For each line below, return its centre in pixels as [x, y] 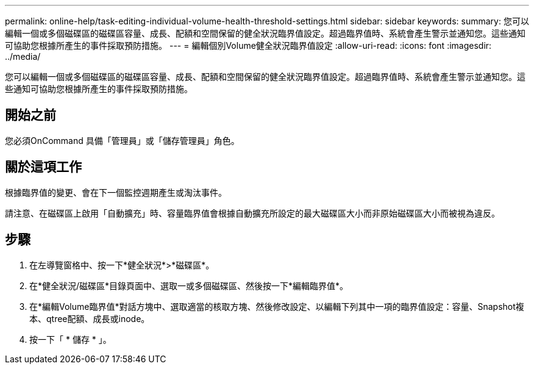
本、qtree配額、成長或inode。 [90, 318]
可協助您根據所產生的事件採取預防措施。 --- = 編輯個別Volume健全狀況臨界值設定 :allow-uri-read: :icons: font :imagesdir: [248, 45]
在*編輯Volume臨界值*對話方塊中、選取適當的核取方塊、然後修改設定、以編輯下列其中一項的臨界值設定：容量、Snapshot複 [277, 306]
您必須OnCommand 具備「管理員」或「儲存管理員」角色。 [122, 140]
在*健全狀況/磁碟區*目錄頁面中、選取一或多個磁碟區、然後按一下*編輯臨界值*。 [189, 285]
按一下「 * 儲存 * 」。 [70, 339]
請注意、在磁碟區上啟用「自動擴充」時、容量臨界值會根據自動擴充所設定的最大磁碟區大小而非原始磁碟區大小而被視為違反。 [252, 213]
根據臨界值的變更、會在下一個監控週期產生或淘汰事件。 [116, 192]
